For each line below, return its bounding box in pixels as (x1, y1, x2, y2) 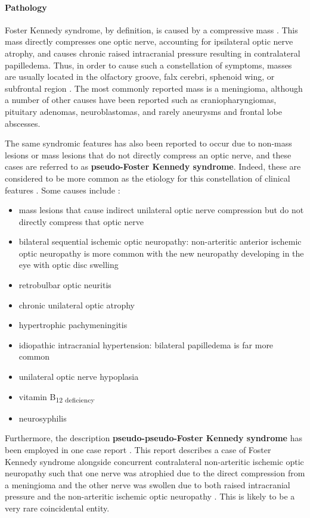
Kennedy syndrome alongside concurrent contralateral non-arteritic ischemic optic (5, 455, 304, 467)
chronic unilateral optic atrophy (18, 298, 135, 311)
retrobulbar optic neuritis (18, 279, 111, 291)
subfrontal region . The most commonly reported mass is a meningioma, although (5, 82, 303, 94)
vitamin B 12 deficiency (18, 390, 95, 404)
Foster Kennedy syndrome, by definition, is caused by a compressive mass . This (5, 23, 298, 36)
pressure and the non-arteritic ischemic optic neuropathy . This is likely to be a (5, 490, 295, 503)
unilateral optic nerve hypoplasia (18, 370, 139, 383)
